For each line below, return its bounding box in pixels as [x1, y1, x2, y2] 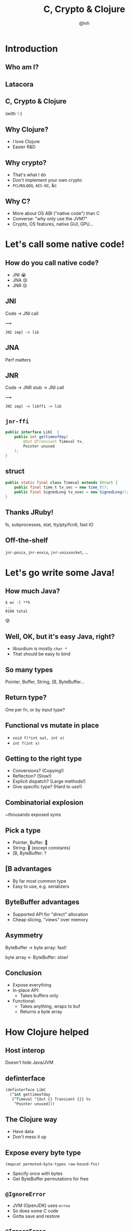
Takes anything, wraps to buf [20, 1003, 80, 1010]
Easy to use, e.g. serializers [12, 883, 69, 889]
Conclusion [5, 968, 42, 977]
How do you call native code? [5, 259, 99, 267]
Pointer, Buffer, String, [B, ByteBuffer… [5, 679, 85, 685]
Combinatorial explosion [5, 798, 84, 807]
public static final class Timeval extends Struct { [5, 480, 118, 485]
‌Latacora [5, 80, 34, 88]
